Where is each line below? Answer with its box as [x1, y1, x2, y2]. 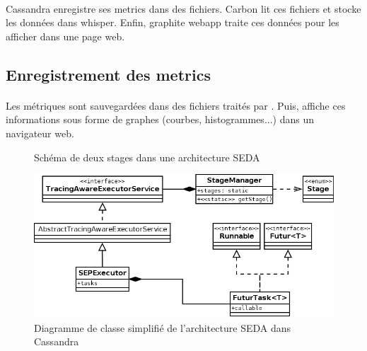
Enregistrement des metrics [6, 63, 211, 85]
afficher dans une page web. [6, 28, 125, 43]
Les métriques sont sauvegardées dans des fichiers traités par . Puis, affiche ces [6, 98, 346, 113]
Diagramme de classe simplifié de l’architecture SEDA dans [34, 320, 291, 335]
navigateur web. [6, 125, 74, 140]
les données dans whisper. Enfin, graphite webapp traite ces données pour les [6, 15, 339, 30]
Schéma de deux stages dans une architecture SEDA [34, 149, 260, 164]
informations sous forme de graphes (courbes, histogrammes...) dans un [6, 112, 314, 127]
